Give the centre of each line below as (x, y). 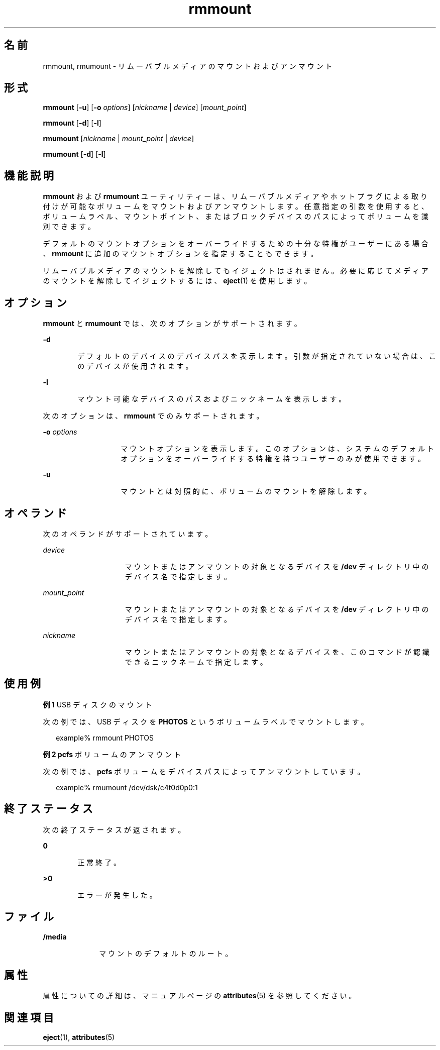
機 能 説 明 (29, 175)
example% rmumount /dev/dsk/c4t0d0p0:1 (127, 787)
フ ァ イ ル (29, 917)
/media (55, 936)
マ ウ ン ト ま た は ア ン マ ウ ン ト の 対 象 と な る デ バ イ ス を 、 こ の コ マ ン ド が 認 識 (277, 652)
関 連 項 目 (29, 1017)
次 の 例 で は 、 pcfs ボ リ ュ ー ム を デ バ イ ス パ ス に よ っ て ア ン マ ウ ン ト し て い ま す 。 (204, 771)
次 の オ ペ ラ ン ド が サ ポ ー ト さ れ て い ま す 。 (128, 534)
